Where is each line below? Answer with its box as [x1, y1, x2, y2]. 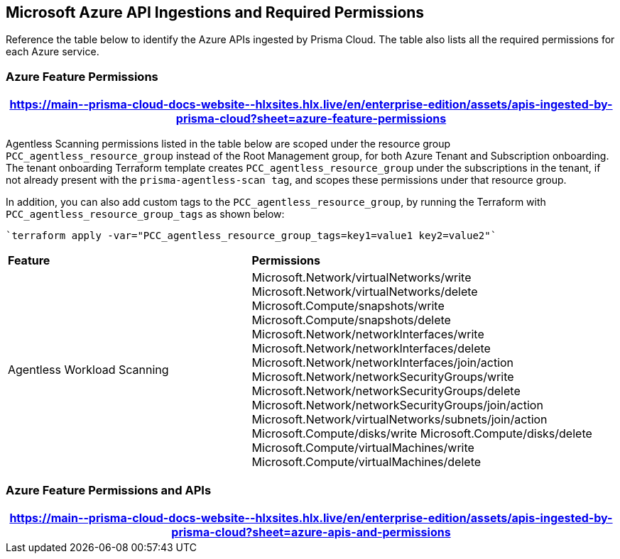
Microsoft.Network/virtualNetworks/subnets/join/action [251, 412, 548, 427]
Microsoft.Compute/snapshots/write [251, 299, 445, 314]
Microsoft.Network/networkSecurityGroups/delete [251, 384, 521, 399]
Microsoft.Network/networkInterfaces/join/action [251, 355, 514, 370]
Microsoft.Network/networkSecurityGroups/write [251, 370, 514, 384]
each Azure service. [6, 45, 99, 58]
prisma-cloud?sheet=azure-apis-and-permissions [171, 524, 451, 539]
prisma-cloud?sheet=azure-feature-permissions [175, 111, 447, 126]
